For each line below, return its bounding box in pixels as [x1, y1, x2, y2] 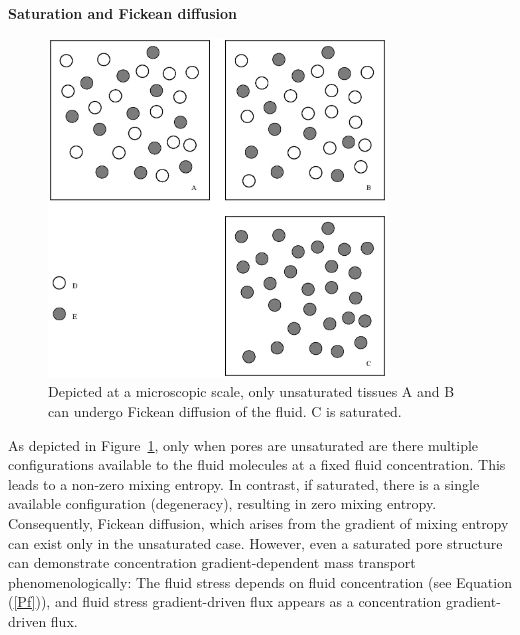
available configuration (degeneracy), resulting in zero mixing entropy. [8, 493, 437, 514]
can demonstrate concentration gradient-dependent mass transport [8, 552, 416, 573]
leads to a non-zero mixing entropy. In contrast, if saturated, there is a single [8, 473, 480, 494]
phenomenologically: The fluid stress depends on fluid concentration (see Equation [8, 571, 512, 592]
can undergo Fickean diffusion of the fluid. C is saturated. [48, 400, 402, 421]
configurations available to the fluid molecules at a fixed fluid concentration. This [8, 454, 506, 475]
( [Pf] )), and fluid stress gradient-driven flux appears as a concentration [8, 591, 442, 612]
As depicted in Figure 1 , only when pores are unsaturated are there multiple [8, 434, 479, 455]
